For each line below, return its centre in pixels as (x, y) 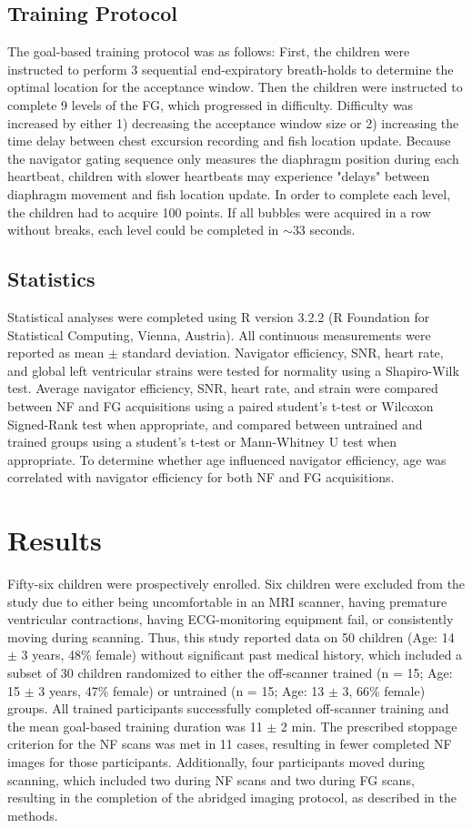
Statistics (51, 279)
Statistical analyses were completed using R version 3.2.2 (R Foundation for (219, 316)
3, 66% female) (384, 690)
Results (55, 540)
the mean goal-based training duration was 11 (135, 726)
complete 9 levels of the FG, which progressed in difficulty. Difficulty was (211, 104)
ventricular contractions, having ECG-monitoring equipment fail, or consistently (231, 619)
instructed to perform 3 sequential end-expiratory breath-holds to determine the (231, 69)
